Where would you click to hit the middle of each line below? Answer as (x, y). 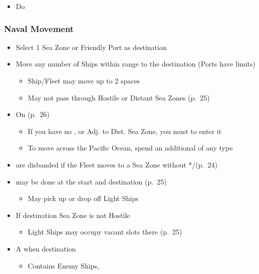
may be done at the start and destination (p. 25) (91, 181)
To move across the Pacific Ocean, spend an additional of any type (130, 148)
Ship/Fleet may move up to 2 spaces (84, 80)
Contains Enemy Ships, (63, 265)
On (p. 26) (33, 114)
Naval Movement (39, 28)
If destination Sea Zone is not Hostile (73, 215)
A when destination (46, 248)
